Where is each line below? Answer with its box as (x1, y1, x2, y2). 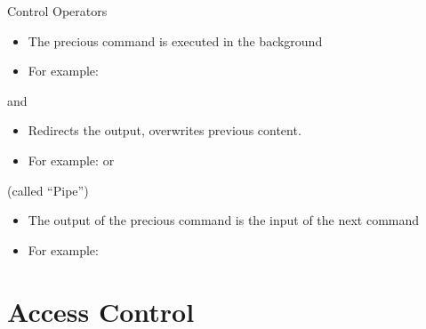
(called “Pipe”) (7, 181, 89, 199)
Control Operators (7, 2, 108, 20)
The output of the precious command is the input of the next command (28, 211, 420, 229)
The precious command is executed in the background (28, 31, 323, 50)
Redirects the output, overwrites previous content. (28, 121, 301, 140)
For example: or (28, 150, 115, 169)
